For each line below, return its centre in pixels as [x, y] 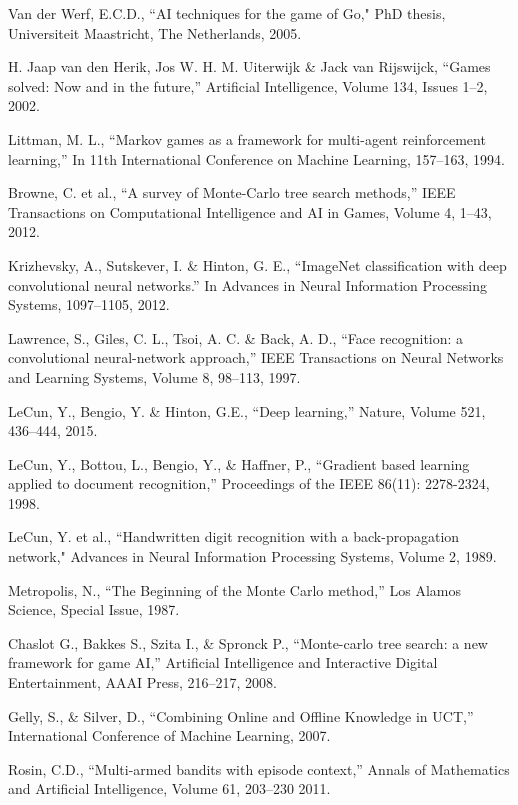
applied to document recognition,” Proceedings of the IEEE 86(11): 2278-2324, [249, 483]
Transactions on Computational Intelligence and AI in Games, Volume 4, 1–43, [250, 211]
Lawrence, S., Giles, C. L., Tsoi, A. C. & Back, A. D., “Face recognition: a [236, 337]
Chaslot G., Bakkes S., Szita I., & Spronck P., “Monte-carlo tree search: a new [248, 642]
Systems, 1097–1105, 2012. [89, 304]
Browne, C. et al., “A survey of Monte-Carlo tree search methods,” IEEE [232, 192]
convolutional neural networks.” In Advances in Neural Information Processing [248, 284]
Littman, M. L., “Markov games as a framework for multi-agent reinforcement [247, 138]
